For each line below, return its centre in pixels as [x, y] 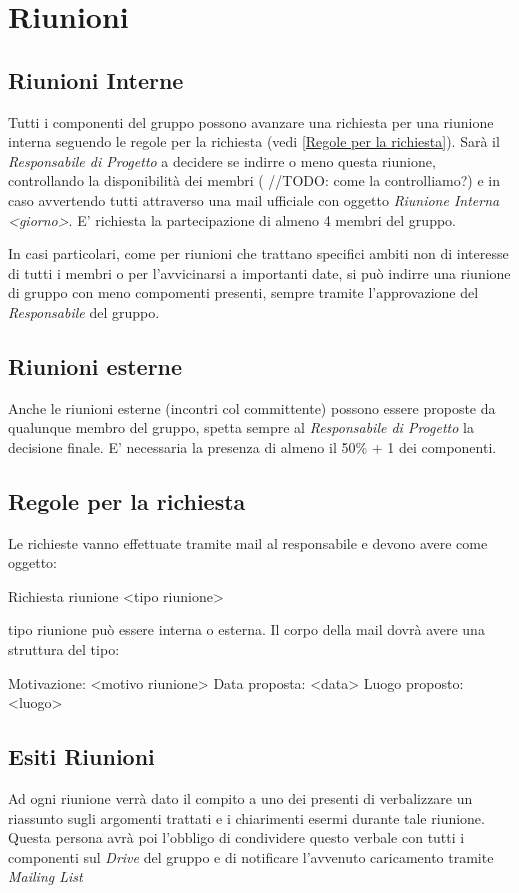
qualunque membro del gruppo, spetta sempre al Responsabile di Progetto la [241, 427]
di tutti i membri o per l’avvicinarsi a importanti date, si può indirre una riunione [259, 272]
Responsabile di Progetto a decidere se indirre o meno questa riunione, [222, 160]
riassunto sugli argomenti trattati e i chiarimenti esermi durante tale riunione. [246, 817]
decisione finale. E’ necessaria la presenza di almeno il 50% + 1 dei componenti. [252, 446]
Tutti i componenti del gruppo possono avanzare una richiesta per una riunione [251, 121]
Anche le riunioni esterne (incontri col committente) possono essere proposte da [252, 407]
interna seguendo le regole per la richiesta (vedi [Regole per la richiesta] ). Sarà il [254, 141]
